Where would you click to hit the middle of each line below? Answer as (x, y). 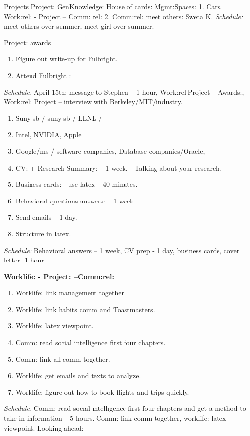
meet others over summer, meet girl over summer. (79, 26)
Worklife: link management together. (71, 293)
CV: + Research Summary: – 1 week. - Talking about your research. (118, 167)
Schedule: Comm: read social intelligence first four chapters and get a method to (125, 408)
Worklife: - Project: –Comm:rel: (59, 276)
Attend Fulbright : (43, 75)
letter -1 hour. (25, 260)
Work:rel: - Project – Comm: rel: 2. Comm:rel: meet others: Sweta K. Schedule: (124, 16)
